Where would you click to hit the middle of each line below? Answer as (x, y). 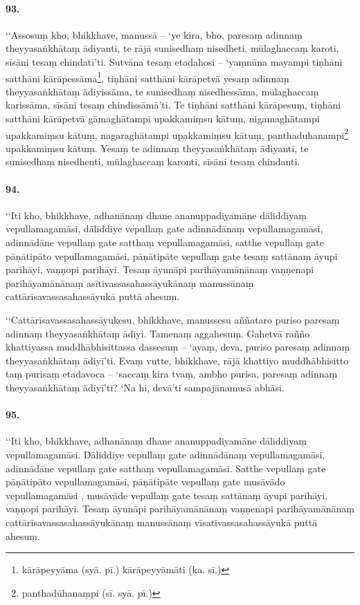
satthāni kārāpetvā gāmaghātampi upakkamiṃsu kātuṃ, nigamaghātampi (163, 119)
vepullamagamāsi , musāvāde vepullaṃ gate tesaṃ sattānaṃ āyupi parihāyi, (167, 495)
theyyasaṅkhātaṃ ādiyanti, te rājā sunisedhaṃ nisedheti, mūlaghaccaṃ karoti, (172, 48)
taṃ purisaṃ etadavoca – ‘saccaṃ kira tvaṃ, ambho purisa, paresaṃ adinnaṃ (172, 374)
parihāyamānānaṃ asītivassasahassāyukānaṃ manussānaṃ (130, 282)
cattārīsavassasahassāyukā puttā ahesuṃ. (93, 296)
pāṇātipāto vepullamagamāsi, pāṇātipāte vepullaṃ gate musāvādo (145, 482)
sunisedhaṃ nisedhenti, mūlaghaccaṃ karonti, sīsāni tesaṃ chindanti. (153, 161)
